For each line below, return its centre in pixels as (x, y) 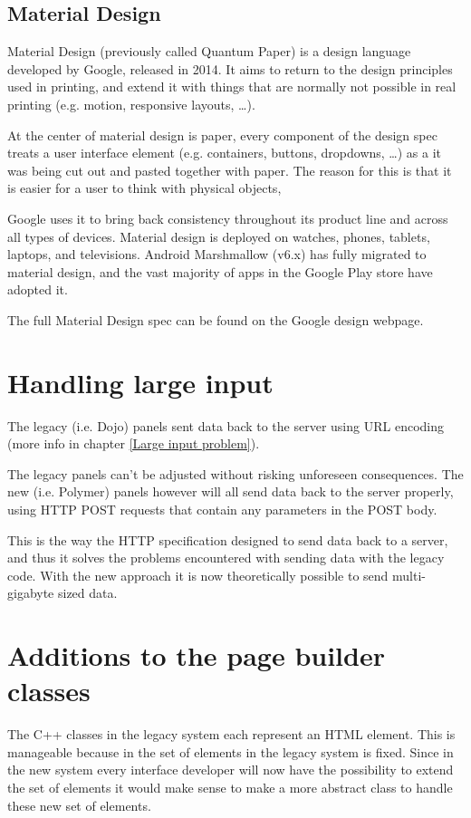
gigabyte (31, 593)
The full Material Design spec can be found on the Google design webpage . (216, 319)
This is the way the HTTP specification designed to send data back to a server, (228, 539)
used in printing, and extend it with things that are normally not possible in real (232, 87)
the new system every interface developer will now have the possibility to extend (231, 770)
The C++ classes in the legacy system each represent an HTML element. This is (231, 734)
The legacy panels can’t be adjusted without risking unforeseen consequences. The (235, 473)
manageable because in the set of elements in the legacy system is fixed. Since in (231, 751)
